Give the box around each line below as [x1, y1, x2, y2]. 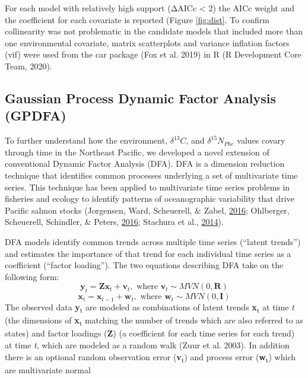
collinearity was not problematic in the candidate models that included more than [5, 25, 303, 37]
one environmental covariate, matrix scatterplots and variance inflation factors [5, 36, 290, 49]
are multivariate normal [5, 363, 91, 376]
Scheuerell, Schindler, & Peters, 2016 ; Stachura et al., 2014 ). [5, 215, 224, 228]
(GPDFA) [5, 106, 66, 125]
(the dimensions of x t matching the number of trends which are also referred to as [5, 314, 303, 328]
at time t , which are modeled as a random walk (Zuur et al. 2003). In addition [5, 338, 290, 351]
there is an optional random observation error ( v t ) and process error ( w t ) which [5, 350, 296, 364]
